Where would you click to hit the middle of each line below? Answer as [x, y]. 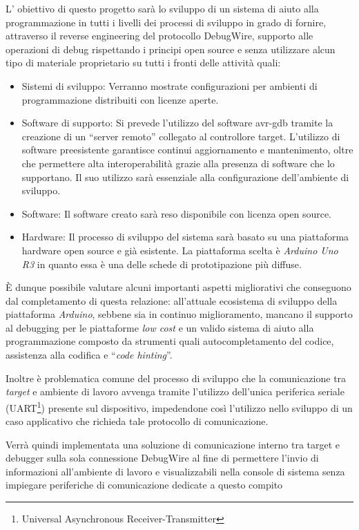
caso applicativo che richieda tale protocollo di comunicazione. [137, 421]
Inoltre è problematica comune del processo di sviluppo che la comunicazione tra [176, 378]
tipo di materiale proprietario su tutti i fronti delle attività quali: [143, 63]
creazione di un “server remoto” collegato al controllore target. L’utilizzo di [181, 136]
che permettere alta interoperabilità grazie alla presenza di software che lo [178, 163]
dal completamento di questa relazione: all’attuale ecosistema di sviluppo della [172, 300]
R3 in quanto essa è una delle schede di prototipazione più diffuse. [162, 264]
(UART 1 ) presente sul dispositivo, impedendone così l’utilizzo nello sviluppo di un [179, 406]
